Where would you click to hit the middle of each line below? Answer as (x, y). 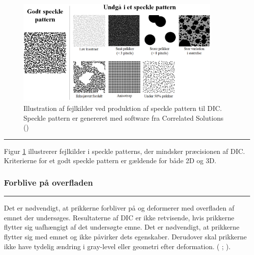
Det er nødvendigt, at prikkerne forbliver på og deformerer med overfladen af (119, 208)
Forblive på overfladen (49, 182)
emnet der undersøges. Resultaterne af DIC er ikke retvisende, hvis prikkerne (119, 217)
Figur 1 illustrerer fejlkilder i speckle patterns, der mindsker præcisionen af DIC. (125, 151)
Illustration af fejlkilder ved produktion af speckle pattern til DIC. (123, 108)
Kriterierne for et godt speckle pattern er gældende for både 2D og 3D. (110, 160)
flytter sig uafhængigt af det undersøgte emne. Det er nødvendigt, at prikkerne (122, 227)
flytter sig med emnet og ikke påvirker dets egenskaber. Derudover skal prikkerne (126, 236)
